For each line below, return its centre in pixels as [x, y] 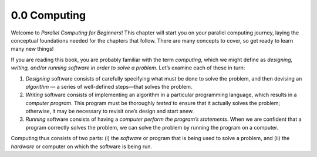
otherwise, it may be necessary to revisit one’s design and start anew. [110, 111]
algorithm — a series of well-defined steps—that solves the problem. [109, 86]
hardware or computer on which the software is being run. [82, 146]
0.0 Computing [48, 15]
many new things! [32, 49]
